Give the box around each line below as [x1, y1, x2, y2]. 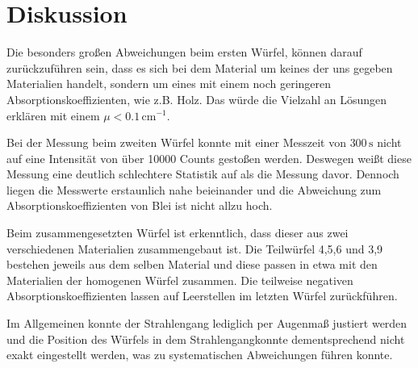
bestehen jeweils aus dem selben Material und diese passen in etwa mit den [6, 256, 378, 273]
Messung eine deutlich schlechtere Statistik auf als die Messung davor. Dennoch [6, 165, 399, 182]
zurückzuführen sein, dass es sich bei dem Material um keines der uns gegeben [6, 59, 393, 76]
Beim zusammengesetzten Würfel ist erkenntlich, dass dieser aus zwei [6, 224, 349, 241]
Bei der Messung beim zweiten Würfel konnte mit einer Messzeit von [6, 134, 346, 151]
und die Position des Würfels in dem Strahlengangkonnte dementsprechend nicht [6, 330, 405, 347]
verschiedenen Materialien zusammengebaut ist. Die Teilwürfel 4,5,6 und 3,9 [6, 240, 383, 257]
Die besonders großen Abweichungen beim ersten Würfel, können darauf [6, 44, 362, 61]
